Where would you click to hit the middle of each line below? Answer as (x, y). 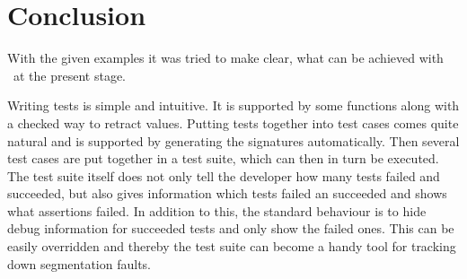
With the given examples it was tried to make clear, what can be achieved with (225, 58)
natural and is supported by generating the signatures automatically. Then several (233, 140)
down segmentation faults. (79, 263)
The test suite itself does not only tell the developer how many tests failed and (224, 175)
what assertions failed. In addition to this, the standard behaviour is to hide (217, 210)
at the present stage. (70, 75)
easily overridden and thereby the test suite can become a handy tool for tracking (232, 246)
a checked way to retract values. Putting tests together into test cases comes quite (233, 122)
